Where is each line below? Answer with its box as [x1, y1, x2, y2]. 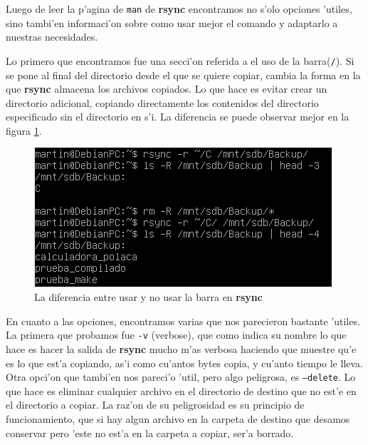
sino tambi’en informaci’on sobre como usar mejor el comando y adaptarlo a [6, 15, 338, 30]
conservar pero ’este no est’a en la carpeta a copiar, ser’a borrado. [6, 425, 294, 440]
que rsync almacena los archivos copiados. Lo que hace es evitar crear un [6, 81, 327, 96]
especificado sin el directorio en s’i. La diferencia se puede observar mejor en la [6, 109, 349, 124]
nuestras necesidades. [6, 29, 98, 44]
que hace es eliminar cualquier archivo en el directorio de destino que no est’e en [6, 383, 357, 398]
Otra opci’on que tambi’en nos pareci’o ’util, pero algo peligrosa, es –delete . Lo [6, 369, 356, 384]
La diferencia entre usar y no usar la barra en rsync [34, 290, 263, 305]
